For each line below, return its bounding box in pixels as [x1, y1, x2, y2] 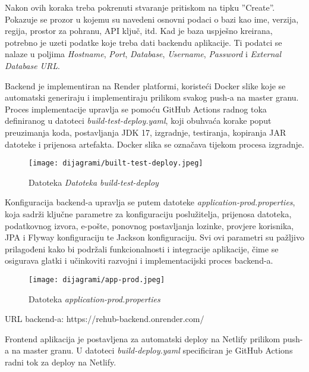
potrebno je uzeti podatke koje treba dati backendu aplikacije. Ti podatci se [5, 36, 282, 48]
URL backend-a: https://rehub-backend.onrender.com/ [5, 312, 204, 325]
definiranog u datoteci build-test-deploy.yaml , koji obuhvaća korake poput [5, 114, 272, 127]
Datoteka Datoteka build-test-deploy [29, 176, 159, 188]
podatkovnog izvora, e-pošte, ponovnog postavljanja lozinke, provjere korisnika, [5, 219, 294, 232]
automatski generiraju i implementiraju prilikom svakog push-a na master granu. [5, 91, 299, 104]
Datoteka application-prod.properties [29, 292, 160, 305]
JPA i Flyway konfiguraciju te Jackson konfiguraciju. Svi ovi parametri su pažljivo [5, 231, 304, 243]
